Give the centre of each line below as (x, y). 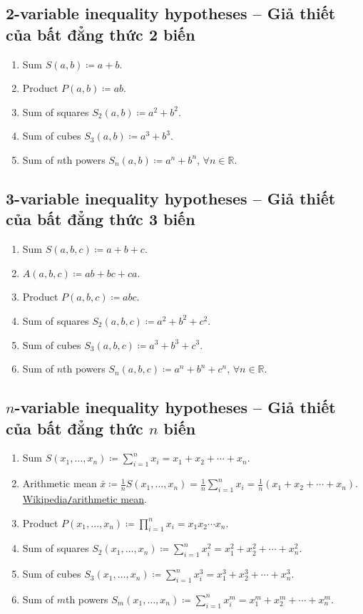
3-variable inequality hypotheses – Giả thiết (171, 198)
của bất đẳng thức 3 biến (101, 219)
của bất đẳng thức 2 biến (101, 34)
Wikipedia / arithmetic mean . (85, 498)
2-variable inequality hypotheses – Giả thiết (171, 13)
